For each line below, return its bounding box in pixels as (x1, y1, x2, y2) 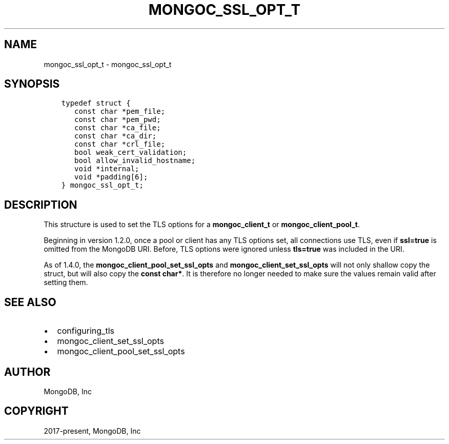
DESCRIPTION (4, 198, 77, 211)
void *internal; (74, 165, 139, 173)
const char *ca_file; (74, 124, 161, 132)
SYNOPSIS (4, 77, 60, 91)
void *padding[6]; (74, 173, 148, 181)
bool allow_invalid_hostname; (74, 156, 196, 165)
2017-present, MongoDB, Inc (44, 426, 141, 435)
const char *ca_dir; (74, 132, 157, 140)
